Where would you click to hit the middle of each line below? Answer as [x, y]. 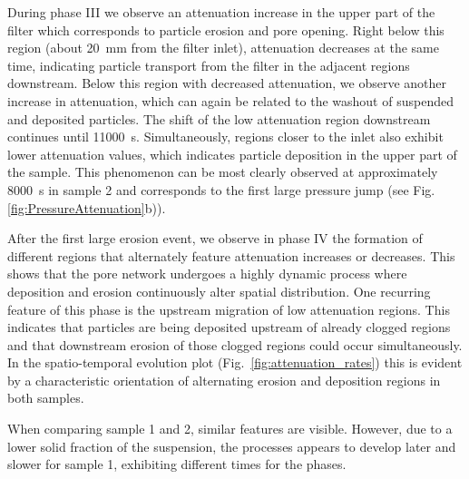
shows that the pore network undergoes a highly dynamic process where [207, 274]
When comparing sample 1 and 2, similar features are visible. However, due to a [230, 429]
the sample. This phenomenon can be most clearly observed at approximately [223, 172]
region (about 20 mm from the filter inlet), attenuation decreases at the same [223, 48]
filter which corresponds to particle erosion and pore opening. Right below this [226, 29]
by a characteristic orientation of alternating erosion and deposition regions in [224, 380]
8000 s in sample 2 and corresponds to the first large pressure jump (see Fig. [221, 189]
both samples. [46, 398]
